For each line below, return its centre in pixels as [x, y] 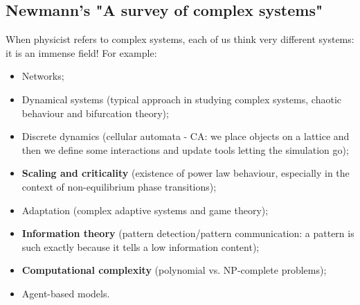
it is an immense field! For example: [81, 52]
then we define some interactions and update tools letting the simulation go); [185, 149]
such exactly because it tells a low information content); [141, 246]
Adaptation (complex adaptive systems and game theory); [145, 210]
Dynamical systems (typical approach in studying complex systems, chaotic [181, 99]
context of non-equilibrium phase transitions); [119, 186]
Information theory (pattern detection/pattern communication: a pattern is [188, 233]
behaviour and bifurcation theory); [95, 113]
